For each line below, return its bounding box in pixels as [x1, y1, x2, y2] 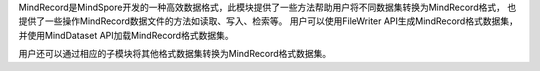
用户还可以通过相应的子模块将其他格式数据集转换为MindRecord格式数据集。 [18, 48, 332, 60]
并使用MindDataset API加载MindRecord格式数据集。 [18, 29, 234, 41]
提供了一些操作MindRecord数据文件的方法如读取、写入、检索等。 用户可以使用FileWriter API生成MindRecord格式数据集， [18, 15, 519, 27]
